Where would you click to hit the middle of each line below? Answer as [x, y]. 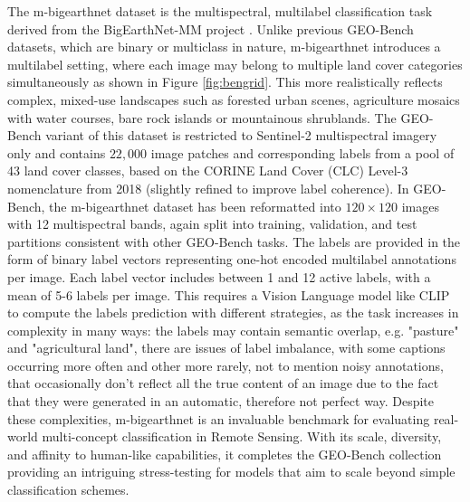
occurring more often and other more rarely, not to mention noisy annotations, [225, 365]
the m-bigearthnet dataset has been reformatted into [195, 206]
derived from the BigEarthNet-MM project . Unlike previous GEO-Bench [211, 28]
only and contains [57, 152]
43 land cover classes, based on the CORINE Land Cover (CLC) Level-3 [208, 170]
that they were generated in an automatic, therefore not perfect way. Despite [221, 401]
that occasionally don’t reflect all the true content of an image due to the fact [223, 383]
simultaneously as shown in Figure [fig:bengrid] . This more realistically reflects [225, 82]
